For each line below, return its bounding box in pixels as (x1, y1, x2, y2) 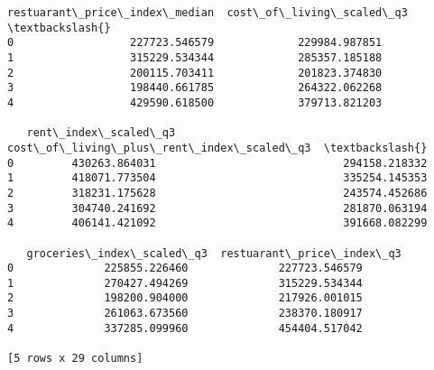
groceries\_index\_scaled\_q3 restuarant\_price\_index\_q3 (26, 246, 402, 260)
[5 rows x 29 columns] (7, 352, 143, 365)
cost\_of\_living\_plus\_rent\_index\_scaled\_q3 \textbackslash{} (7, 141, 428, 154)
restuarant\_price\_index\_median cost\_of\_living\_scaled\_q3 (7, 6, 408, 19)
